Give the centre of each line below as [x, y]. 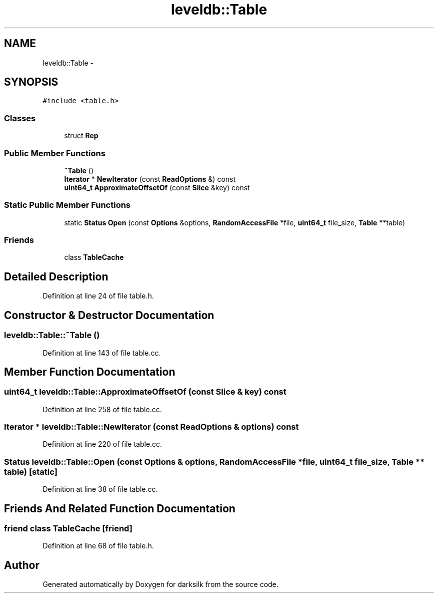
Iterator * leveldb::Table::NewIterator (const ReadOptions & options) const [151, 427]
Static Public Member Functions [67, 205]
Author [22, 565]
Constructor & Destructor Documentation [109, 315]
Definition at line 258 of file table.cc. [102, 409]
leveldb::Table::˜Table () [52, 335]
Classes [20, 118]
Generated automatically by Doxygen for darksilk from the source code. [160, 584]
